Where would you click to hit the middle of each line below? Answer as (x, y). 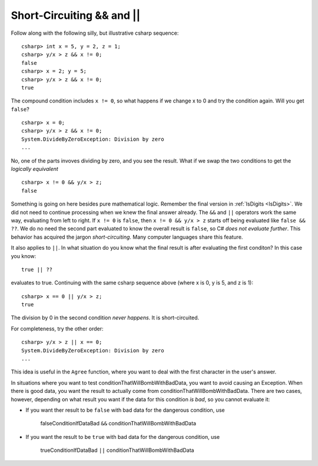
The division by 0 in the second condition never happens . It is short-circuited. (105, 318)
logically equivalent (34, 169)
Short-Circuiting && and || (76, 15)
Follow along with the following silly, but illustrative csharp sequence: (95, 33)
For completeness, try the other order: (57, 328)
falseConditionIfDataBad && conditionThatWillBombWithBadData (118, 424)
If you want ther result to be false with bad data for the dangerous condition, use (125, 410)
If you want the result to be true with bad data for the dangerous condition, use (123, 437)
